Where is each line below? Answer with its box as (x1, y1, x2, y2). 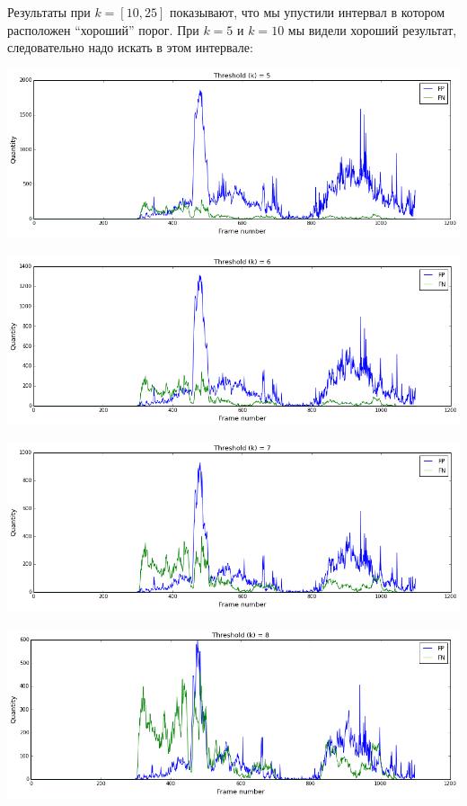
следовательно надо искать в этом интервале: (7, 38, 253, 57)
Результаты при (7, 3, 91, 21)
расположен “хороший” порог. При (7, 20, 199, 39)
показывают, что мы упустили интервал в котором (169, 3, 445, 21)
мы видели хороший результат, (287, 20, 457, 39)
